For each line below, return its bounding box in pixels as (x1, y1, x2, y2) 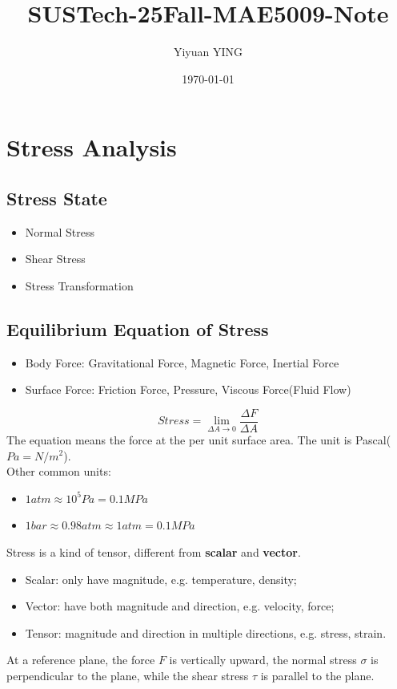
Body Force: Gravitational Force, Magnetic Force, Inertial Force (25, 354, 339, 371)
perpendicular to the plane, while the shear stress (6, 667, 249, 683)
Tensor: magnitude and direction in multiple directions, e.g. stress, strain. (25, 624, 387, 641)
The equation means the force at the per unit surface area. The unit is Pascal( (6, 431, 391, 448)
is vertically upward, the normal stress (169, 651, 357, 668)
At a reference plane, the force (6, 651, 155, 668)
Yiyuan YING (173, 43, 243, 60)
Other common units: (6, 463, 111, 480)
